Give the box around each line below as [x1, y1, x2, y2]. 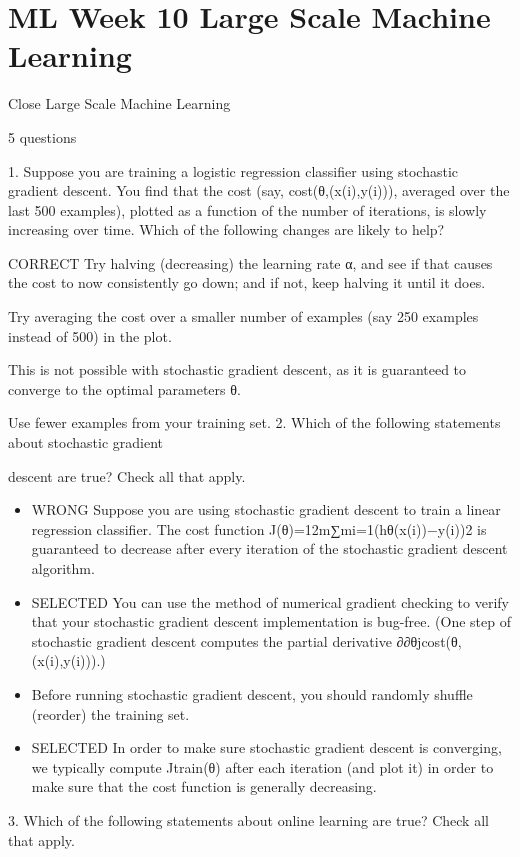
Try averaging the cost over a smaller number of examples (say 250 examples [8, 306, 479, 327]
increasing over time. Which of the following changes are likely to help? [8, 219, 445, 240]
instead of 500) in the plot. [8, 325, 172, 346]
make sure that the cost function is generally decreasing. [31, 776, 377, 797]
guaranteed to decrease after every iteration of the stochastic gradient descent [31, 538, 508, 559]
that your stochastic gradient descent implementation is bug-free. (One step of [31, 611, 512, 632]
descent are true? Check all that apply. [8, 465, 246, 486]
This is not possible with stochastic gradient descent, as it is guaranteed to [8, 359, 467, 380]
